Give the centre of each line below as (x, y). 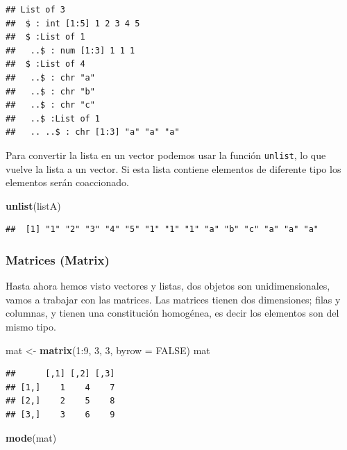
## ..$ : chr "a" (50, 77)
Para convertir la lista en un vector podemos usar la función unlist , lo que (166, 155)
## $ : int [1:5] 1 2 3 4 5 (73, 23)
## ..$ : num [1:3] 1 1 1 (70, 50)
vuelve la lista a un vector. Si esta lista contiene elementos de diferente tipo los (173, 168)
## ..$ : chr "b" (50, 91)
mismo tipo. (31, 326)
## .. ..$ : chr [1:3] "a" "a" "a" (93, 132)
